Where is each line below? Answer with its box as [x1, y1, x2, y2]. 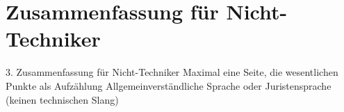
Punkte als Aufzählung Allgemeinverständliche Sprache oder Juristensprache [6, 78, 331, 93]
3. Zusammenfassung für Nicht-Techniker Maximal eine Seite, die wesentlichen [6, 65, 338, 79]
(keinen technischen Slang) [6, 92, 119, 106]
